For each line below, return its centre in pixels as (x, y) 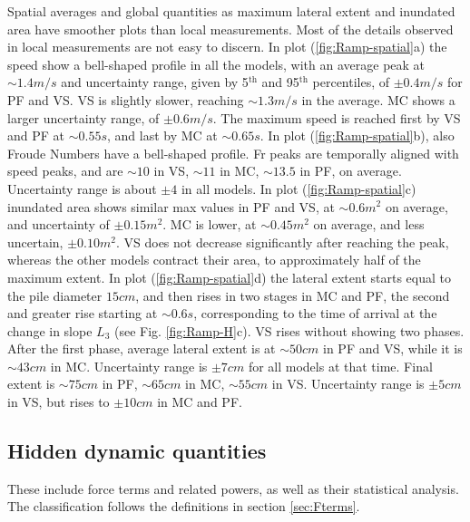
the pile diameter (55, 295)
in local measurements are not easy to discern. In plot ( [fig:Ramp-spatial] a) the (227, 47)
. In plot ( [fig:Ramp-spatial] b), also (357, 135)
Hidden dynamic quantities (137, 451)
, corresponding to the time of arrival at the (315, 313)
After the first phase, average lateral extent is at (142, 348)
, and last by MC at (162, 135)
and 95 (280, 82)
